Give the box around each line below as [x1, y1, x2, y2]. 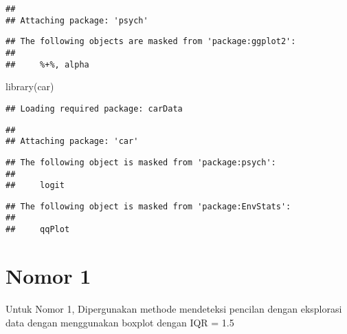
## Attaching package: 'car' [5, 136, 139, 147]
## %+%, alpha [5, 59, 89, 70]
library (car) [5, 79, 54, 94]
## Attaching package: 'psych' [5, 15, 148, 25]
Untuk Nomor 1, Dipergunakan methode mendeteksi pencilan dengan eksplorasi [5, 301, 342, 315]
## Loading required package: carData [5, 103, 183, 114]
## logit [5, 180, 65, 191]
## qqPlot [5, 225, 70, 235]
